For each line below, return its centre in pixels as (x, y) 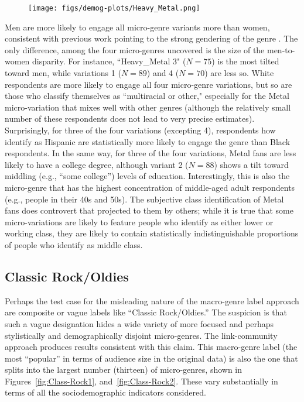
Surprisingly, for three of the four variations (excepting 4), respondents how (140, 130)
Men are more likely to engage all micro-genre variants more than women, (137, 27)
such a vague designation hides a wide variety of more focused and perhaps (139, 323)
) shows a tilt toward (251, 164)
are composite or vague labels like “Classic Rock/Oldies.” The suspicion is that (146, 312)
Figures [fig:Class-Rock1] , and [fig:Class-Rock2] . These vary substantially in (141, 381)
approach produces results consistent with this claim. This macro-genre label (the (151, 347)
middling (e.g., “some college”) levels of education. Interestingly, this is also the (147, 176)
